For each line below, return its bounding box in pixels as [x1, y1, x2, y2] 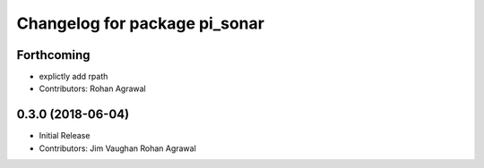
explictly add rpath [39, 71, 108, 82]
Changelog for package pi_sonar [16, 13, 264, 33]
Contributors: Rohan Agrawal [39, 83, 147, 94]
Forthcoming [16, 47, 91, 63]
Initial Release [39, 130, 91, 141]
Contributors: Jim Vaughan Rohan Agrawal [39, 143, 196, 154]
